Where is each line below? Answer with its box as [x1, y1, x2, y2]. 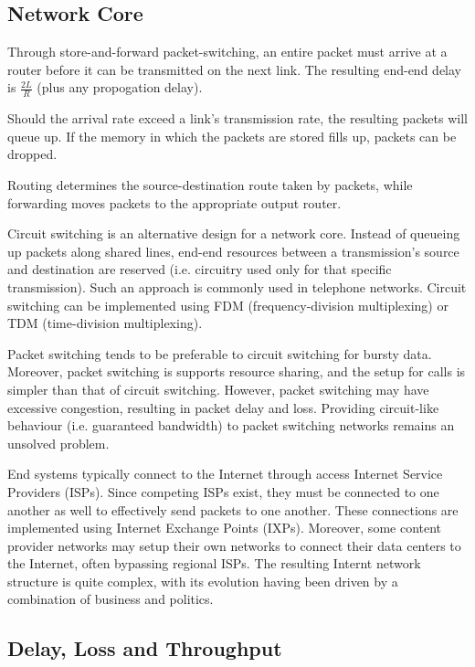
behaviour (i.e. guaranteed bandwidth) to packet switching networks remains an [7, 416, 455, 435]
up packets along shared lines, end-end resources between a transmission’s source [7, 241, 459, 260]
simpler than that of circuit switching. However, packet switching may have [7, 379, 429, 398]
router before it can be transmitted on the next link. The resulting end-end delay [7, 59, 461, 79]
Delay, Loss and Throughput [7, 634, 282, 662]
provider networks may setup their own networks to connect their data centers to [7, 535, 461, 555]
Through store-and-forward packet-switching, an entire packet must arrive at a [7, 42, 448, 61]
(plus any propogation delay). [37, 78, 203, 97]
